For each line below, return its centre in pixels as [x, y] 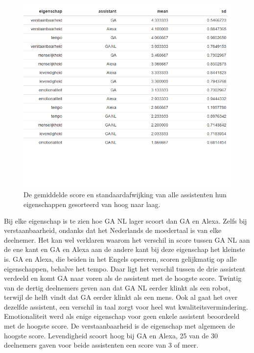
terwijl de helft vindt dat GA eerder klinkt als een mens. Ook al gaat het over [121, 297]
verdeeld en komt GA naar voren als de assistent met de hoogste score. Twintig [123, 278]
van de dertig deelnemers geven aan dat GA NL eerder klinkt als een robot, [117, 287]
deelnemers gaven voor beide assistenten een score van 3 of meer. [101, 345]
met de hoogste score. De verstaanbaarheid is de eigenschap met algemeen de [119, 326]
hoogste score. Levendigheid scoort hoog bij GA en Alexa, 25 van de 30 [111, 335]
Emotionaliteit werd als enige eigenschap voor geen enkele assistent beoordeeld [122, 316]
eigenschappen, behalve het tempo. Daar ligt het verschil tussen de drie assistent [125, 268]
